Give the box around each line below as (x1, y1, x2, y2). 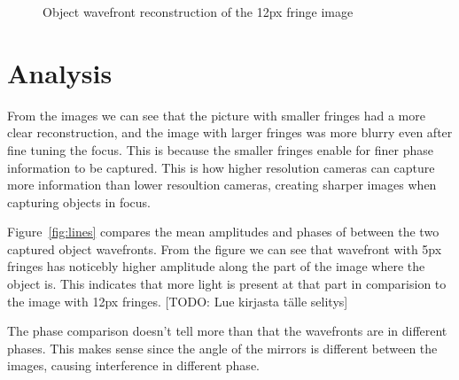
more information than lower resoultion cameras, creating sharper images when (7, 175, 437, 194)
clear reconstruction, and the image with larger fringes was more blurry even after (7, 123, 453, 142)
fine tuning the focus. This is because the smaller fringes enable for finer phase (7, 140, 433, 159)
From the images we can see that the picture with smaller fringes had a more (7, 105, 425, 124)
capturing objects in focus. (7, 192, 151, 211)
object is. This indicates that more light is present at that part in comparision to (7, 275, 447, 293)
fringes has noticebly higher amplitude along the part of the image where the (7, 257, 425, 275)
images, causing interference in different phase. (7, 356, 260, 375)
